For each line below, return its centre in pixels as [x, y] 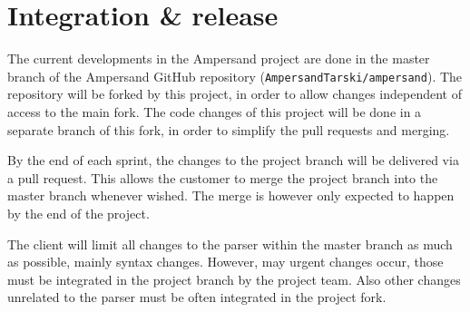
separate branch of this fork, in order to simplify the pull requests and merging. [229, 129]
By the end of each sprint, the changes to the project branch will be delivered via [233, 160]
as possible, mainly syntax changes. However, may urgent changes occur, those [225, 262]
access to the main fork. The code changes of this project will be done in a [215, 111]
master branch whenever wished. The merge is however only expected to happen [231, 195]
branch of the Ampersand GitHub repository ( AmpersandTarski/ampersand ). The [235, 76]
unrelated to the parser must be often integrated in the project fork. [197, 297]
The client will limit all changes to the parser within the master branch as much [230, 244]
